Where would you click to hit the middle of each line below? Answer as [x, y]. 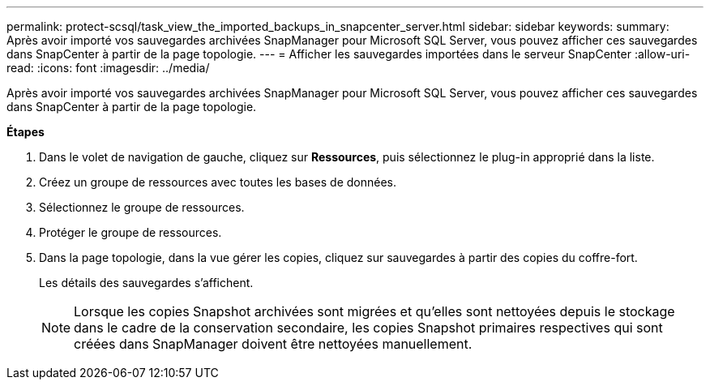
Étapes [26, 132]
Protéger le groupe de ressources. [130, 232]
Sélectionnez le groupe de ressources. [142, 207]
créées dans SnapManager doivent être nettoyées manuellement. [273, 344]
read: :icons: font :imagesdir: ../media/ [108, 68]
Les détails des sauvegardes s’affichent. [146, 283]
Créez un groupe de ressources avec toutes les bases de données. [218, 182]
